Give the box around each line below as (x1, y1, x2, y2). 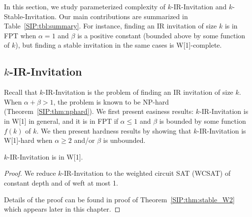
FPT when (4, 30, 36, 40)
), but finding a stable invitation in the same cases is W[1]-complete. (15, 40, 222, 50)
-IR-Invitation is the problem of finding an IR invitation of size (43, 87, 233, 97)
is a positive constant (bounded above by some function (77, 30, 246, 40)
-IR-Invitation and (171, 1, 227, 11)
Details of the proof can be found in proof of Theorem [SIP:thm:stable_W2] (4, 194, 235, 204)
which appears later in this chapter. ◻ (4, 204, 121, 214)
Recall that (4, 87, 37, 97)
